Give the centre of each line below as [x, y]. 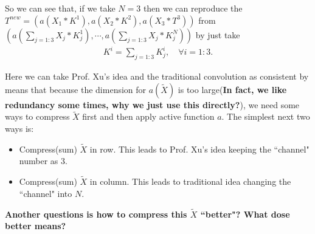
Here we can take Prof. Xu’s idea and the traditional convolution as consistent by [157, 76]
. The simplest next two [266, 116]
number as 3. [43, 161]
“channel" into [46, 193]
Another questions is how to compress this [96, 214]
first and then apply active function [148, 116]
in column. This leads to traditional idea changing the [190, 181]
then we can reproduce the [193, 8]
